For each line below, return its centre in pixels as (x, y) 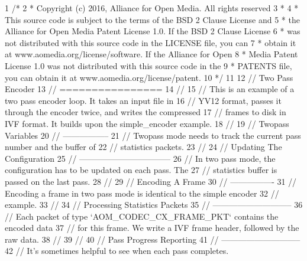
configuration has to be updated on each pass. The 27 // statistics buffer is (141, 170)
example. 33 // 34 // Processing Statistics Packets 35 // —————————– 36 (154, 205)
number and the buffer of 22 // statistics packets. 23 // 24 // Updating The (143, 147)
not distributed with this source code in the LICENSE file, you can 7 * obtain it (151, 42)
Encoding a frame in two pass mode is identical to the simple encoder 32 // (142, 193)
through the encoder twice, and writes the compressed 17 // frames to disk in (146, 112)
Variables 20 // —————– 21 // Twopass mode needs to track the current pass (153, 135)
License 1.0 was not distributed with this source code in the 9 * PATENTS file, (148, 65)
